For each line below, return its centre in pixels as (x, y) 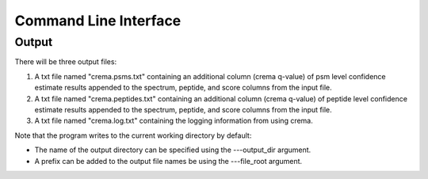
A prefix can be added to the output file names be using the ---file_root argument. (168, 161)
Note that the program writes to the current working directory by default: (133, 135)
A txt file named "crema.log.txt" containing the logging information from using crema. (174, 121)
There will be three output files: (66, 62)
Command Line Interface (98, 21)
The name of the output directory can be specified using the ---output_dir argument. (173, 150)
